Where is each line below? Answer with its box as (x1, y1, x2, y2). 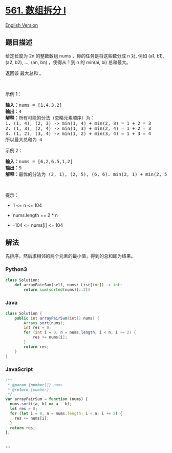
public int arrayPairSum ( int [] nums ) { (14, 316, 100, 321)
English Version (5, 22, 38, 28)
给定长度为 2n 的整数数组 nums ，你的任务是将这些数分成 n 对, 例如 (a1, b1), (5, 52, 164, 59)
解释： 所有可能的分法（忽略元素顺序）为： (5, 115, 95, 121)
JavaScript (5, 366, 33, 373)
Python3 (5, 266, 27, 273)
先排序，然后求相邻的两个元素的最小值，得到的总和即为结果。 (5, 252, 136, 259)
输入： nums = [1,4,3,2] (5, 102, 62, 108)
